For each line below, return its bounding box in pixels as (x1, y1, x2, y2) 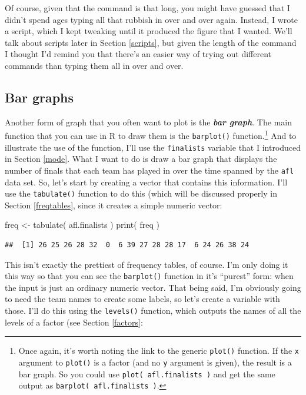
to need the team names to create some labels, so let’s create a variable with (5, 293, 280, 305)
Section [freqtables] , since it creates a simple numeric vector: (5, 198, 222, 211)
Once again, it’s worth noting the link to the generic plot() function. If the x (18, 344, 299, 357)
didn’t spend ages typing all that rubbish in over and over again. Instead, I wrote (5, 13, 298, 25)
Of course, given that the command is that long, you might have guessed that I (5, 2, 290, 14)
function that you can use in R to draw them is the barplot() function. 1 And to (5, 128, 297, 142)
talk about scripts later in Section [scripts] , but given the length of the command (5, 36, 297, 48)
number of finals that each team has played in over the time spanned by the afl (5, 164, 294, 176)
